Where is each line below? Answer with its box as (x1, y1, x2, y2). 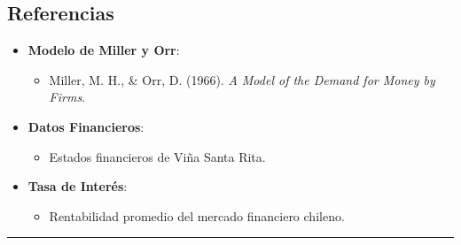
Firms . (49, 88, 86, 106)
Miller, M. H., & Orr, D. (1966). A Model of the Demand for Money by (49, 70, 435, 88)
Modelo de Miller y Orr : (27, 41, 180, 59)
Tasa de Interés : (27, 177, 128, 195)
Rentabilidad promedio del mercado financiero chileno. (49, 206, 345, 225)
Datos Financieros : (27, 117, 145, 135)
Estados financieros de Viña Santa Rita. (49, 147, 266, 165)
